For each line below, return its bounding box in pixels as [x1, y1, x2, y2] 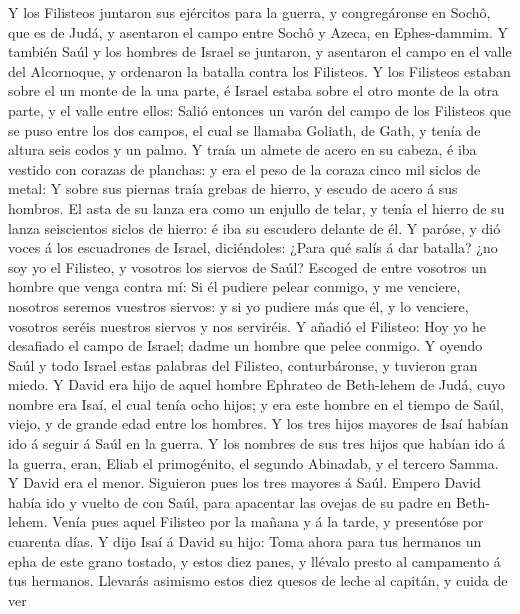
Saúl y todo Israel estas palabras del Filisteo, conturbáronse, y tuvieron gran [8, 354, 478, 375]
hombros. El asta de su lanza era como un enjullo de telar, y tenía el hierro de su [8, 197, 505, 218]
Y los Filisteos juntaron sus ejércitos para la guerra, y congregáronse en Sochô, [8, 2, 491, 22]
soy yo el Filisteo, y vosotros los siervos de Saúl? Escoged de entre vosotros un [8, 256, 487, 277]
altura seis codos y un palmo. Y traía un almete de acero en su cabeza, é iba [8, 139, 477, 160]
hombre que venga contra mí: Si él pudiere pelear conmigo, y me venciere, [8, 276, 461, 297]
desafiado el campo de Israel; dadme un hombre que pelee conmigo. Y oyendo [8, 335, 483, 356]
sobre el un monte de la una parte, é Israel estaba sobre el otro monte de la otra [8, 80, 499, 101]
